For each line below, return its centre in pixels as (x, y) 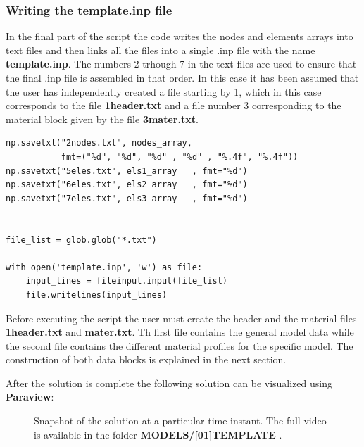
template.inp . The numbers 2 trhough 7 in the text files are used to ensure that (181, 64)
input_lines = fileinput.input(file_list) (126, 281)
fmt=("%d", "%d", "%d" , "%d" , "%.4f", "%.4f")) (180, 157)
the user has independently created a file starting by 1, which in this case (164, 91)
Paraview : (30, 397)
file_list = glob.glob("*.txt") (81, 240)
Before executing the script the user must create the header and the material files (181, 318)
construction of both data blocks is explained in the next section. (146, 359)
